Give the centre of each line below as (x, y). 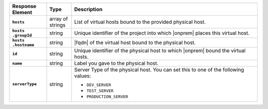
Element (22, 12)
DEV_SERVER (99, 85)
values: (83, 76)
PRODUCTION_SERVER (107, 97)
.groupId (22, 35)
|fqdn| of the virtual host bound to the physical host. (135, 43)
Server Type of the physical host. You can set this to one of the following (159, 70)
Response (24, 6)
